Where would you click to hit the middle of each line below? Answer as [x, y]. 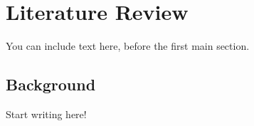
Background [51, 84]
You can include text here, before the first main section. [128, 46]
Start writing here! [46, 114]
